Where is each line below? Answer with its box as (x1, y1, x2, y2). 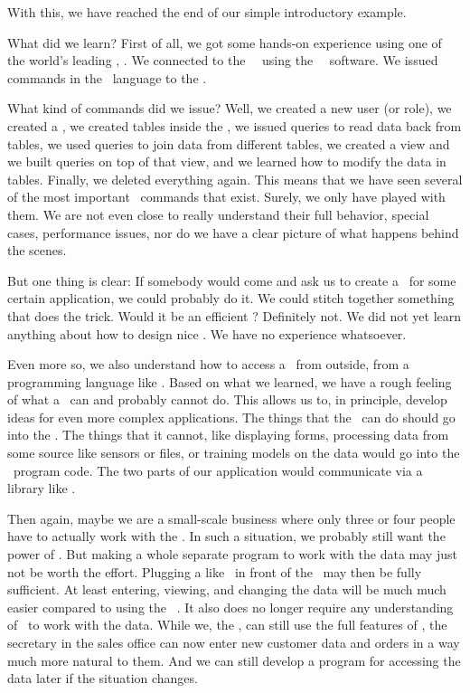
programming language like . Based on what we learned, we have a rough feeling (7, 372, 452, 391)
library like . (7, 479, 76, 498)
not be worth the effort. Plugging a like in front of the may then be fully (7, 562, 422, 581)
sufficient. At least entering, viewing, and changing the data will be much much (7, 580, 446, 599)
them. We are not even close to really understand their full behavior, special (7, 204, 429, 223)
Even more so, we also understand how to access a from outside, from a (7, 355, 409, 374)
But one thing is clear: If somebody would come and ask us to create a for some (7, 271, 456, 290)
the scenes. (7, 241, 67, 260)
